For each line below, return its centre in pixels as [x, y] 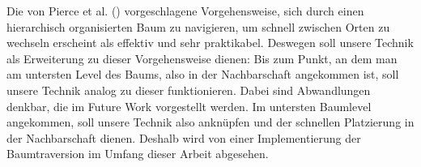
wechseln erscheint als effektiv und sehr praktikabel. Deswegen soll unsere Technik [210, 43]
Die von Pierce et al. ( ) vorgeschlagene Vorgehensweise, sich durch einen [185, 11]
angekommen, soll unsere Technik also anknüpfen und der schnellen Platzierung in [210, 122]
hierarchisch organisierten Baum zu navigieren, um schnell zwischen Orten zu [198, 26]
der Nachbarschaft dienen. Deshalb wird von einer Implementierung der [184, 137]
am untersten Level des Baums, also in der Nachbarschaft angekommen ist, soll [203, 74]
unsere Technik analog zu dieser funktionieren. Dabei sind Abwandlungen [189, 90]
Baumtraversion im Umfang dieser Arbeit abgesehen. [138, 154]
